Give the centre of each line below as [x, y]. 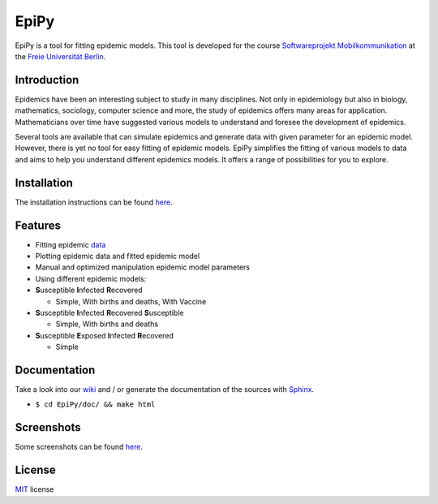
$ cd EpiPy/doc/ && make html [95, 405]
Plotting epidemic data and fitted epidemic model [118, 256]
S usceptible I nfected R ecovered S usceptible [109, 312]
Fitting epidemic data [71, 244]
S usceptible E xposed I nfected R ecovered [105, 335]
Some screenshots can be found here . [79, 447]
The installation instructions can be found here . [94, 202]
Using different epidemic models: [91, 278]
